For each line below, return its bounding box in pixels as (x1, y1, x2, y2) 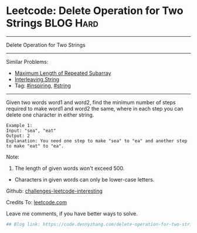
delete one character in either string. (6, 111, 94, 118)
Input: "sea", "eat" (6, 128, 57, 133)
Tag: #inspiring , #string (14, 82, 72, 89)
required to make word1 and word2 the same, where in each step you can (6, 105, 184, 112)
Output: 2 (6, 133, 30, 139)
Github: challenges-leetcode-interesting (6, 187, 103, 194)
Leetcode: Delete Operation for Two (6, 4, 184, 18)
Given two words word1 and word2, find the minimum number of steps (6, 98, 176, 106)
